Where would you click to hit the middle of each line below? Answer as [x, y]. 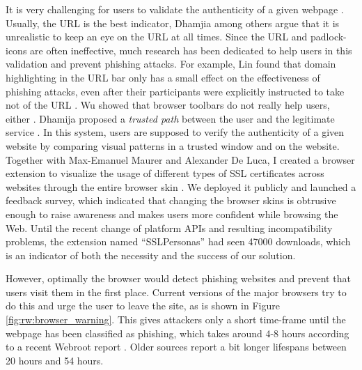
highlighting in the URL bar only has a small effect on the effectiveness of [163, 77]
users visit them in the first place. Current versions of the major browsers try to [176, 292]
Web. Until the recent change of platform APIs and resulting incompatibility [169, 228]
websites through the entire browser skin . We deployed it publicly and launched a [181, 186]
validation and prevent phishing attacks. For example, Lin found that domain [171, 64]
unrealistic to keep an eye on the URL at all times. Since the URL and [157, 37]
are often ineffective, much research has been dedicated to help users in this [191, 50]
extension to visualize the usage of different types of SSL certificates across [165, 173]
